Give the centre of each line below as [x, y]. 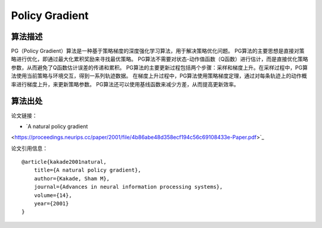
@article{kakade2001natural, [64, 162]
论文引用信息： [29, 148]
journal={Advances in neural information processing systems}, [128, 187]
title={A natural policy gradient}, [87, 170]
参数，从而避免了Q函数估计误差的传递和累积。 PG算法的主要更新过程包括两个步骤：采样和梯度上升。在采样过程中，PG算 [160, 67]
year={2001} [51, 204]
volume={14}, [53, 195]
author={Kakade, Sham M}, [72, 178]
